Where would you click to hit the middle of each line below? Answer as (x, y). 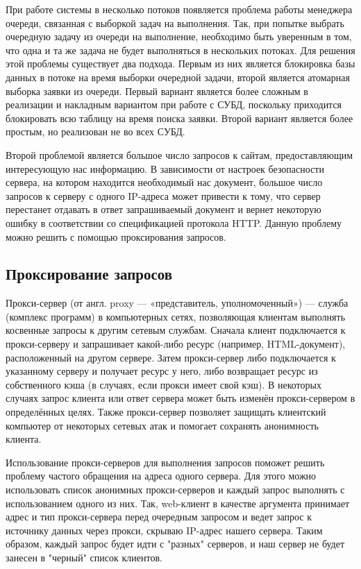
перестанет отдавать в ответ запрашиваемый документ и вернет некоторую (163, 209)
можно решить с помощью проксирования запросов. (116, 236)
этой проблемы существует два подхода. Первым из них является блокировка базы (180, 63)
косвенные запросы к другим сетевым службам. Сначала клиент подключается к (176, 330)
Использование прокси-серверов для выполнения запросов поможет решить (165, 462)
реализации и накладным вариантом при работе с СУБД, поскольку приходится (174, 104)
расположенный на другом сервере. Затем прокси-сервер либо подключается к (171, 357)
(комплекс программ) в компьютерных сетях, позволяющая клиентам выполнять (176, 316)
